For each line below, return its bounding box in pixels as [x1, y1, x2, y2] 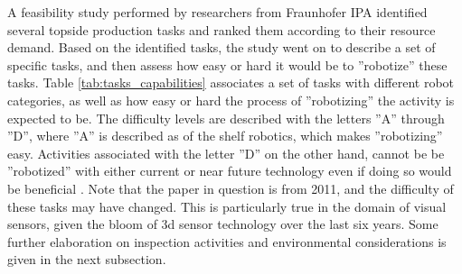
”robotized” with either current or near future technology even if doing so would [7, 161, 452, 180]
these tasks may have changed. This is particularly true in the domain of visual [7, 196, 447, 215]
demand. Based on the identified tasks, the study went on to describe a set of [7, 38, 436, 57]
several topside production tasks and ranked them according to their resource [7, 20, 436, 39]
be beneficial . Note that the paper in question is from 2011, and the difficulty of [7, 178, 454, 197]
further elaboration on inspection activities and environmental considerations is [7, 232, 447, 251]
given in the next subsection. [7, 250, 166, 269]
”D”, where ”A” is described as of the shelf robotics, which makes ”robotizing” [7, 126, 443, 145]
